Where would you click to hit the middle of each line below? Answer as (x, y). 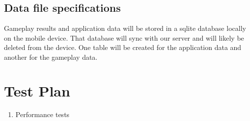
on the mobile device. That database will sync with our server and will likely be (124, 37)
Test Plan (37, 90)
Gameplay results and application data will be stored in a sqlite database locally (125, 28)
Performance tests (42, 114)
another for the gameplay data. (51, 57)
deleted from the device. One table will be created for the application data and (123, 47)
